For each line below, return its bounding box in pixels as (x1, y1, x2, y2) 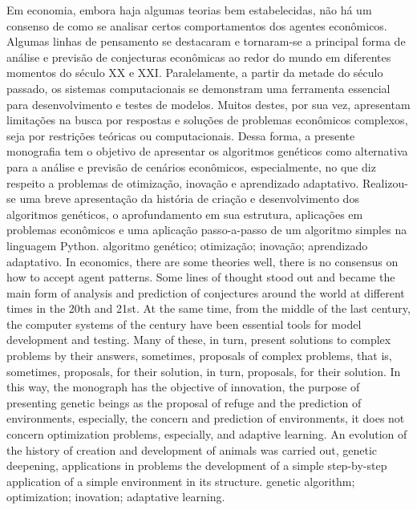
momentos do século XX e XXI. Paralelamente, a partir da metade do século (6, 64, 383, 81)
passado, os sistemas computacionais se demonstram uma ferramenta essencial (6, 79, 391, 96)
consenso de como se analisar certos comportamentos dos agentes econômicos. (6, 17, 387, 34)
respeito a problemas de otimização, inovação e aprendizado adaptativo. (6, 174, 359, 191)
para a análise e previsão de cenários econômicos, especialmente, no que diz (6, 158, 376, 175)
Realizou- (362, 174, 408, 191)
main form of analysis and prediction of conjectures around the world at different (6, 284, 405, 301)
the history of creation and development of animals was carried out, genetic (6, 441, 377, 458)
